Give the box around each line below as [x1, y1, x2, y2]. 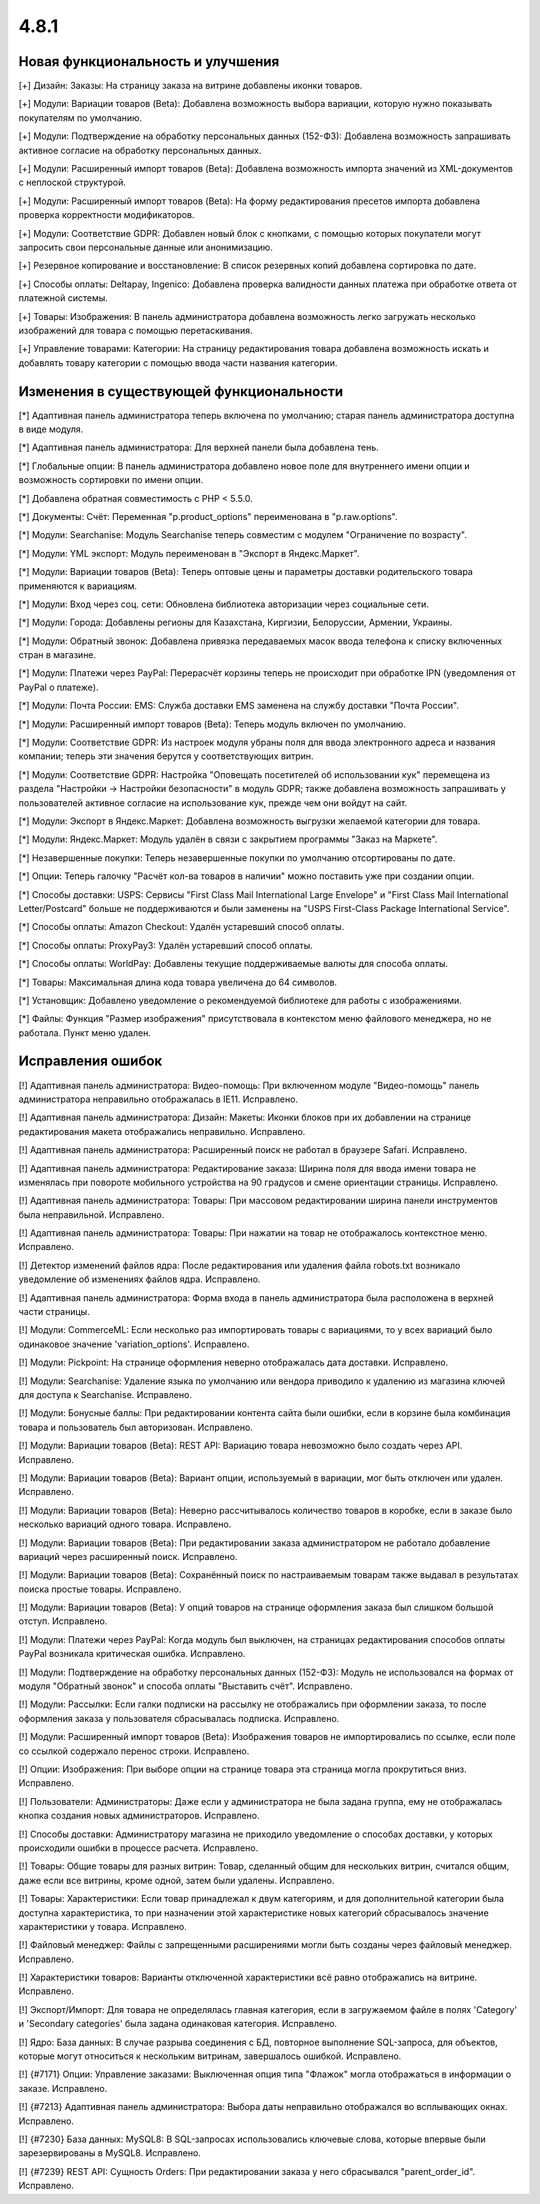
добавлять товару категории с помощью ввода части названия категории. [18, 356, 338, 369]
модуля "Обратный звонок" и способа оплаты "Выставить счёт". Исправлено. [18, 1680, 353, 1692]
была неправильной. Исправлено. [18, 1208, 165, 1220]
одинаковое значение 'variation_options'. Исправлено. [18, 1338, 250, 1350]
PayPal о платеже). [18, 681, 99, 693]
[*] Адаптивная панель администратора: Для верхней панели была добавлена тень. [18, 441, 379, 454]
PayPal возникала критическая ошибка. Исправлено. [18, 1648, 246, 1660]
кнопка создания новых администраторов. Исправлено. [18, 1810, 260, 1822]
